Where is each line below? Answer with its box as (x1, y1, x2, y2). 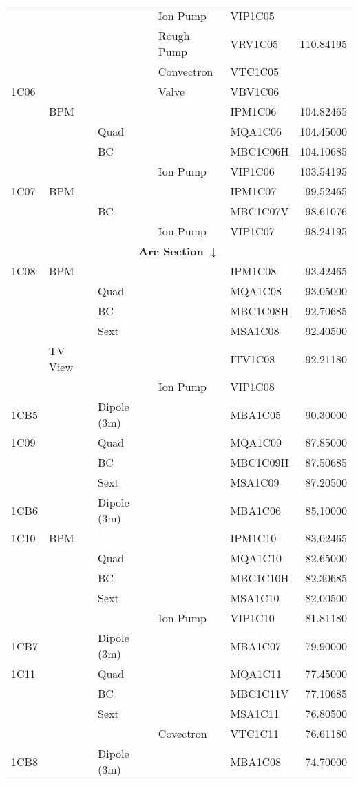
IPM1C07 (230, 183, 277, 199)
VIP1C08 (230, 379, 275, 394)
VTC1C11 (230, 725, 280, 741)
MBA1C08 (230, 753, 281, 769)
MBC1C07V (230, 203, 289, 219)
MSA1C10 (230, 590, 280, 606)
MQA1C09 (230, 434, 282, 450)
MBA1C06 (230, 502, 281, 518)
